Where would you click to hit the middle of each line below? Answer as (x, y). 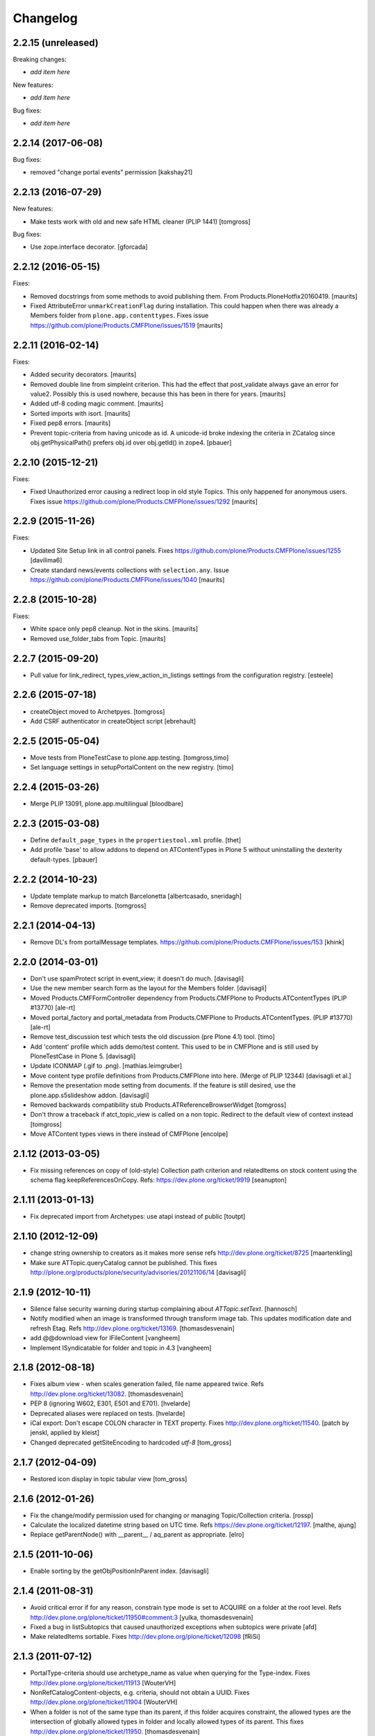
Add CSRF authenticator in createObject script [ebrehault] (113, 721)
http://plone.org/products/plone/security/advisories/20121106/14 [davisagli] (138, 1272)
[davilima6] (46, 560)
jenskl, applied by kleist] (65, 1433)
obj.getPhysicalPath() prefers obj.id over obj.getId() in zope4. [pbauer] (131, 442)
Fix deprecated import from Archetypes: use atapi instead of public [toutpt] (138, 1217)
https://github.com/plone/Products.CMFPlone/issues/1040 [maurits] (127, 580)
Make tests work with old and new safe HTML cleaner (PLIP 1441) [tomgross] (140, 222)
